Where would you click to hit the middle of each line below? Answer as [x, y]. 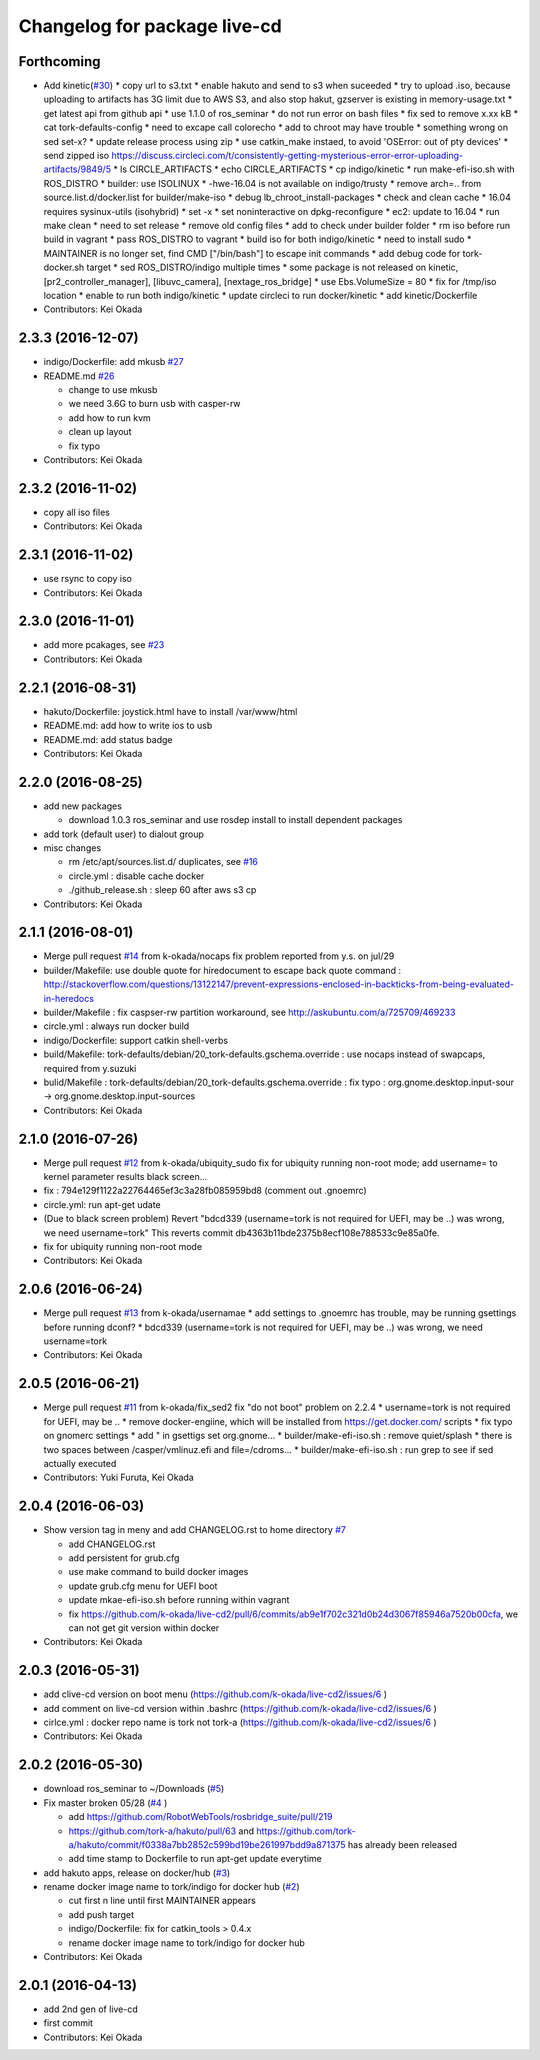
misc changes [72, 848]
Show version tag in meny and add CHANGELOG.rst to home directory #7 [195, 1530]
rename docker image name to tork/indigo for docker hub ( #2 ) [171, 1887]
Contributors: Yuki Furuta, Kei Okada [118, 1477]
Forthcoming [59, 61]
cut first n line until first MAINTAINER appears [162, 1901]
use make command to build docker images [158, 1572]
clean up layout [100, 432]
